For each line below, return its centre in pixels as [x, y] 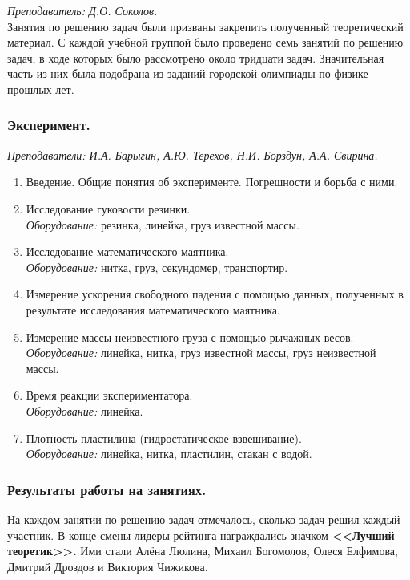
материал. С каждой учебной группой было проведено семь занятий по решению [205, 42]
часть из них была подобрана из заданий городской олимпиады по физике [188, 73]
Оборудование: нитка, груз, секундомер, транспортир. [157, 267]
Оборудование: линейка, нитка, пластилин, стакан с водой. [169, 454]
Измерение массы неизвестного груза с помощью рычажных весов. [190, 337]
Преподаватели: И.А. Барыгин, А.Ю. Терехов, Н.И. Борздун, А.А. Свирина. [193, 154]
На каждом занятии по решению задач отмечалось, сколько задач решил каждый [204, 519]
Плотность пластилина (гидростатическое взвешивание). [164, 438]
